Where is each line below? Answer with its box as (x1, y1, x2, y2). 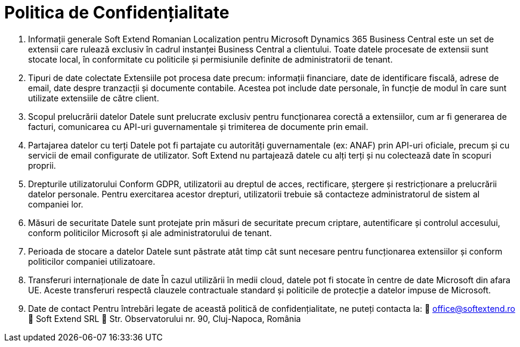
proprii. (28, 160, 56, 171)
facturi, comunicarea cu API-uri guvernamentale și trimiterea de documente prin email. (28, 121, 369, 132)
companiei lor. (28, 199, 83, 209)
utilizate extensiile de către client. (28, 92, 159, 103)
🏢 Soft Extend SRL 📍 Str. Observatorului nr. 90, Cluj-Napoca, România (28, 313, 301, 324)
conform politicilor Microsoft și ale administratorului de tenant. (28, 227, 272, 238)
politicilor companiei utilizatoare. (28, 256, 156, 267)
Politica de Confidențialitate (4, 2, 230, 23)
